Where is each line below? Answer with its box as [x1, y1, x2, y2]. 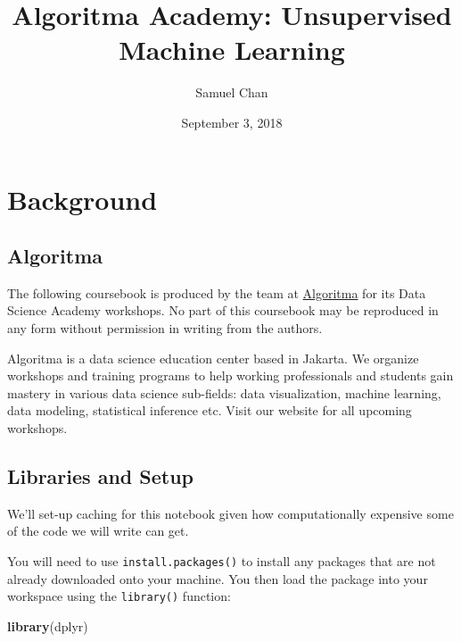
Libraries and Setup [7, 463, 193, 490]
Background [7, 180, 158, 217]
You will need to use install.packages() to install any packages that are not [7, 552, 436, 571]
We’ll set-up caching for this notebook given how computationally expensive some [7, 504, 454, 522]
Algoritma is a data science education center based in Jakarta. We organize [7, 348, 419, 367]
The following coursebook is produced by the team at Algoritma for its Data [7, 283, 426, 302]
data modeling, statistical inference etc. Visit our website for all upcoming [7, 401, 412, 420]
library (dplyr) [7, 616, 88, 635]
